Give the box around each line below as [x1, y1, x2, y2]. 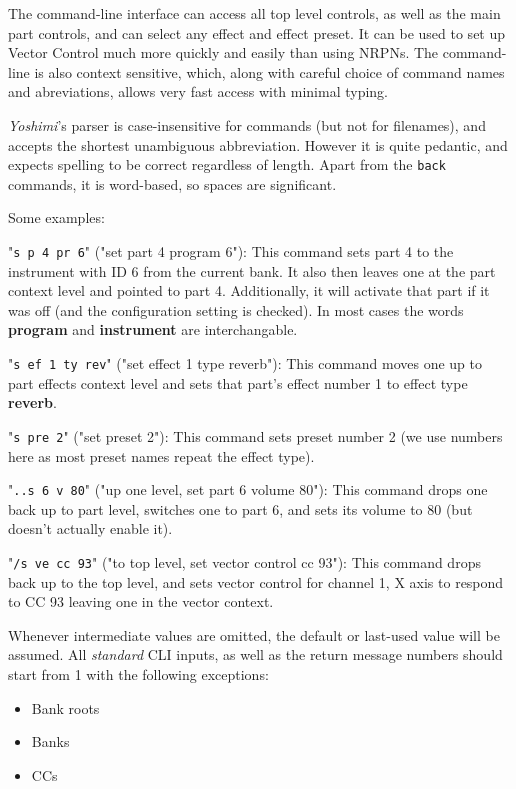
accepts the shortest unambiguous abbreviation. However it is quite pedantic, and [8, 134, 508, 155]
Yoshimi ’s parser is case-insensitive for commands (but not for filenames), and [8, 114, 486, 135]
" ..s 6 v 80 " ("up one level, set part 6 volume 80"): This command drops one [8, 479, 488, 500]
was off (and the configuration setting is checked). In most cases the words [8, 299, 464, 320]
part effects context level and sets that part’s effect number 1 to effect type [8, 372, 468, 393]
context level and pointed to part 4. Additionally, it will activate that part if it [8, 280, 490, 301]
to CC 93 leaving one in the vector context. [8, 591, 274, 612]
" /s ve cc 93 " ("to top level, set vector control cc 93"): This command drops [8, 551, 481, 572]
